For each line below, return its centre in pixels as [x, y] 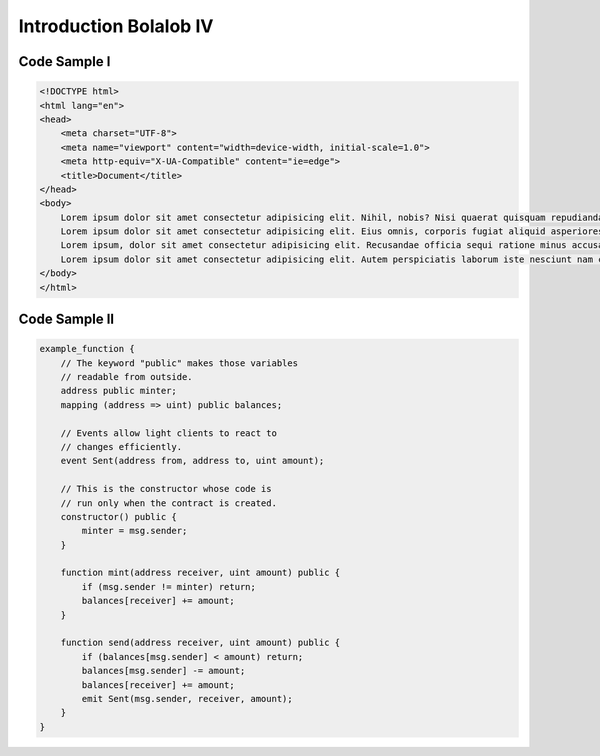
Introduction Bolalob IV [116, 26]
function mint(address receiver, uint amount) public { [200, 573]
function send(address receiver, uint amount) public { [200, 643]
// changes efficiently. [121, 446]
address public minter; [118, 391]
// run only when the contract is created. [168, 503]
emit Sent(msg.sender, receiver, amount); [187, 698]
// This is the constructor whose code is [166, 489]
